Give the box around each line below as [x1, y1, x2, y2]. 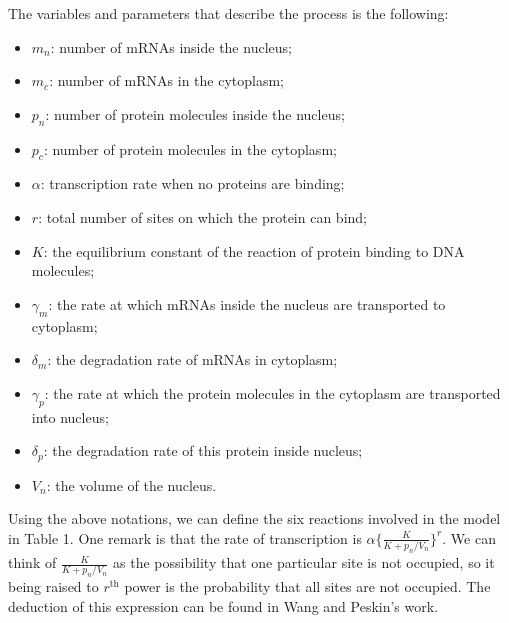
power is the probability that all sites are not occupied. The [124, 576, 491, 597]
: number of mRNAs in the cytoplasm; [49, 70, 285, 91]
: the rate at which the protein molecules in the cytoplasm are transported [44, 382, 501, 403]
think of [8, 552, 57, 573]
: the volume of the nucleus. [46, 474, 217, 495]
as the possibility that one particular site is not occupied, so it [113, 552, 495, 573]
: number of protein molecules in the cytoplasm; [43, 138, 337, 159]
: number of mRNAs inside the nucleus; [50, 36, 292, 57]
